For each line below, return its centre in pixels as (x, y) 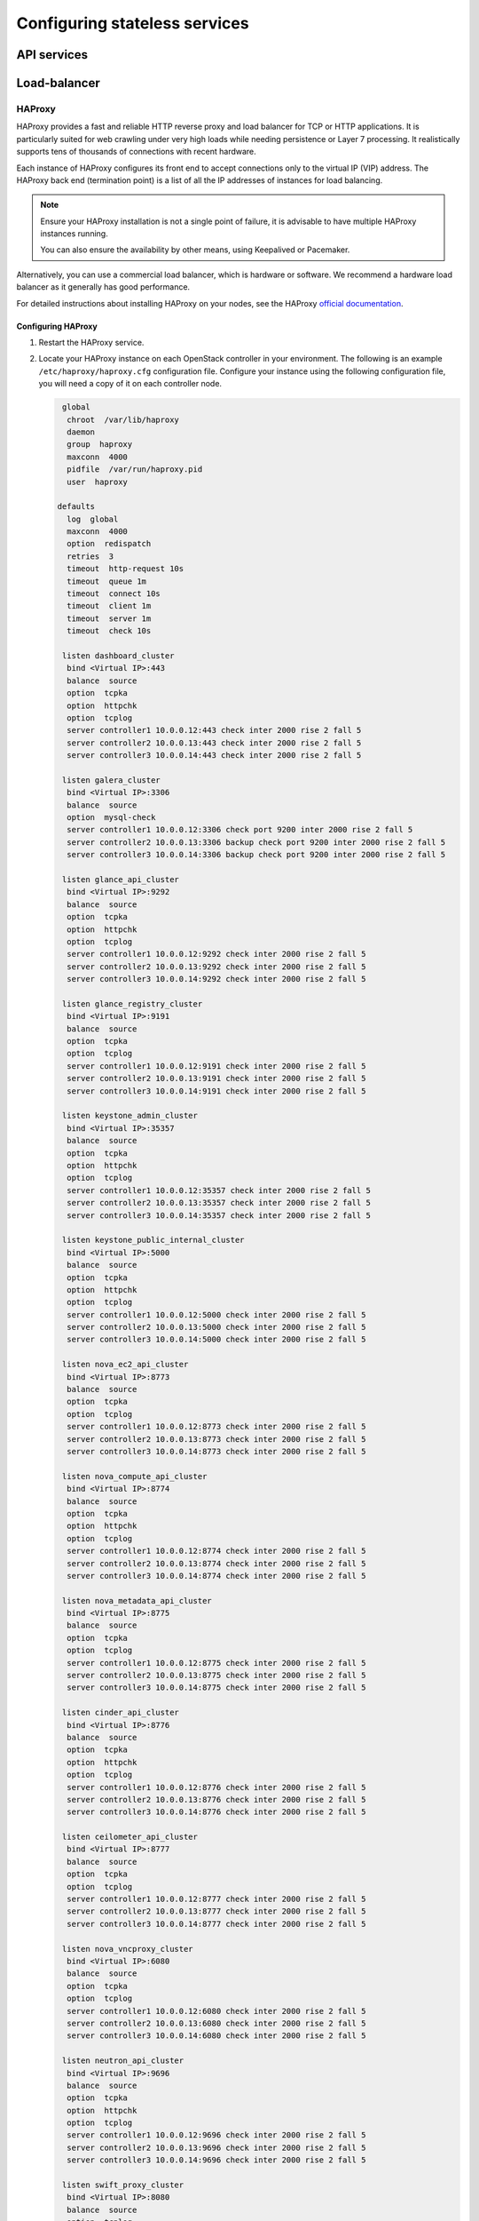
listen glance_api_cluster (121, 880)
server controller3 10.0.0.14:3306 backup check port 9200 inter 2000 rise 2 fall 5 (256, 855)
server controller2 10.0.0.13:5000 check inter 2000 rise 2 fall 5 (216, 1327)
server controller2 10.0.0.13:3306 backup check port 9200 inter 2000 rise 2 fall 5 (256, 842)
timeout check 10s (109, 631)
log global (93, 519)
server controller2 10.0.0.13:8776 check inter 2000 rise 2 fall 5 (216, 1799)
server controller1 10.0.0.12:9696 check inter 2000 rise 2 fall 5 (216, 2135)
